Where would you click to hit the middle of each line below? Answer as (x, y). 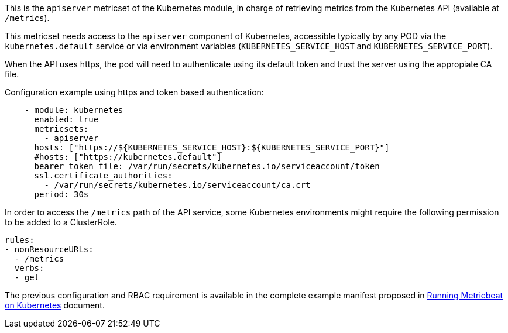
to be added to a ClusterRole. (61, 222)
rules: (20, 240)
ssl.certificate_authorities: (103, 176)
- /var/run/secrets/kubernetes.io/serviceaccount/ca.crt (177, 185)
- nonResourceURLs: (49, 249)
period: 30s (61, 194)
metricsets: (61, 129)
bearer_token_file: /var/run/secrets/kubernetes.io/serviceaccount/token (207, 166)
